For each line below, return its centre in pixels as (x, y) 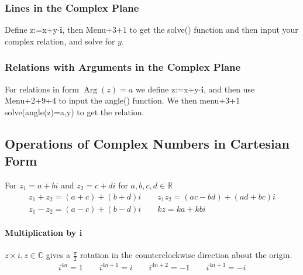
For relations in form (42, 89)
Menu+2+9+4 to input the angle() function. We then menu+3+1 (123, 100)
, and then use (229, 89)
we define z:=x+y (167, 89)
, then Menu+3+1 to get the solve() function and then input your (180, 30)
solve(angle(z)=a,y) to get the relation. (75, 111)
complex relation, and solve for (60, 41)
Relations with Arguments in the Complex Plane (123, 67)
